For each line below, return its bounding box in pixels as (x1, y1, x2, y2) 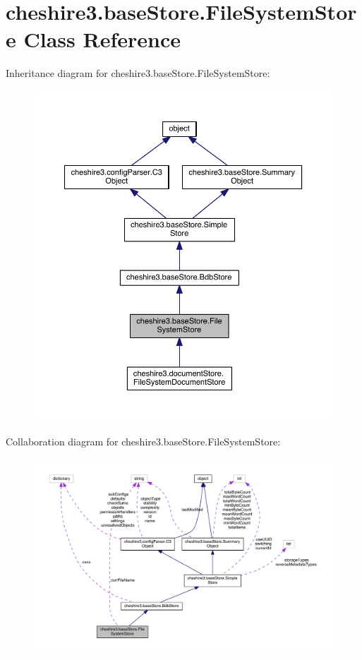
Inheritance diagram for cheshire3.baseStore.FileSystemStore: (6, 66, 270, 80)
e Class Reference (6, 25, 181, 54)
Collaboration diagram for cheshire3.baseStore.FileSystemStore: (6, 434, 281, 449)
